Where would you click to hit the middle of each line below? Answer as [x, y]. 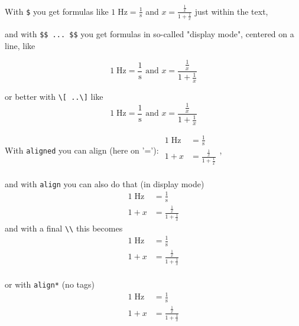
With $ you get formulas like [57, 11]
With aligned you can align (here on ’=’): [82, 150]
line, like [20, 45]
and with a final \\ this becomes [64, 228]
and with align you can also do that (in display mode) [105, 183]
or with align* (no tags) [50, 284]
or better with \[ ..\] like [54, 96]
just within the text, [231, 11]
